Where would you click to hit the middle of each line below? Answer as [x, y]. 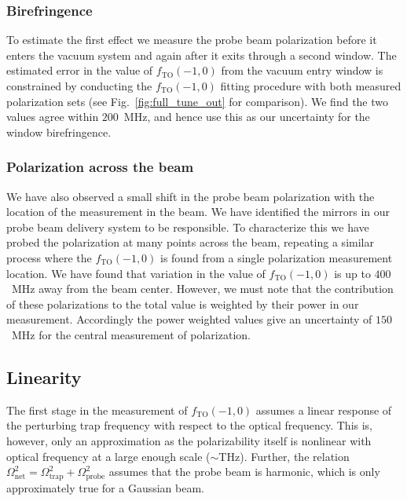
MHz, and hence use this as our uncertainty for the [247, 117]
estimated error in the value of [80, 70]
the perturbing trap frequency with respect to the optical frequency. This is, [190, 425]
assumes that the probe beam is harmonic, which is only [244, 472]
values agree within [53, 117]
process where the [49, 257]
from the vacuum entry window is [302, 70]
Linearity [44, 377]
